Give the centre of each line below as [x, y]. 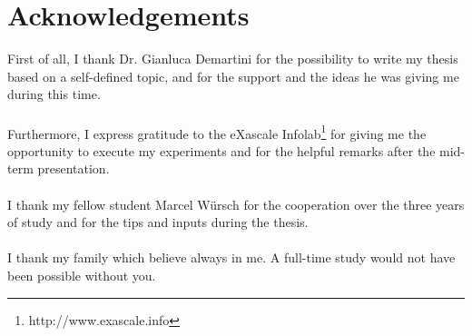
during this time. [54, 94]
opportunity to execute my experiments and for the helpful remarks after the [221, 150]
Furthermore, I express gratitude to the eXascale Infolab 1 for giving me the [217, 132]
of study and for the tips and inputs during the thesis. [158, 222]
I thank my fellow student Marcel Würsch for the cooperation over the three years [236, 204]
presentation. [74, 168]
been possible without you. [82, 275]
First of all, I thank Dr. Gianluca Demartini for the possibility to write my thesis [233, 59]
